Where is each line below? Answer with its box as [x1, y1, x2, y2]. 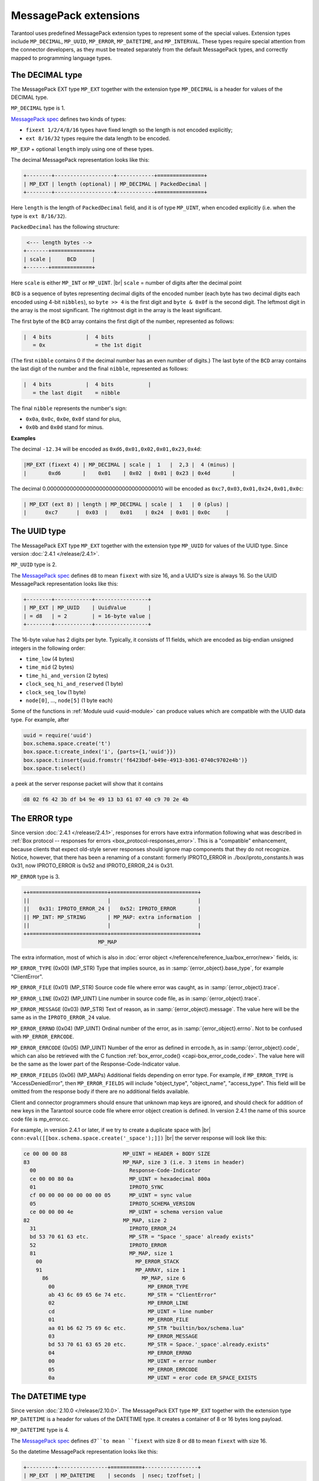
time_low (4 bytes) [25, 655, 74, 662]
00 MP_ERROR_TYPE [48, 1283, 189, 1290]
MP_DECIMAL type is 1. [11, 104, 66, 112]
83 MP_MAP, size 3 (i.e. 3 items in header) [23, 1159, 245, 1165]
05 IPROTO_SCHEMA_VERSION [30, 1200, 195, 1207]
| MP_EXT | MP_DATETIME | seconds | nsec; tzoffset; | [23, 1472, 201, 1479]
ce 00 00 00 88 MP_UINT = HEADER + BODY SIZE [23, 1150, 211, 1158]
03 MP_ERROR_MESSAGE [48, 1333, 198, 1339]
